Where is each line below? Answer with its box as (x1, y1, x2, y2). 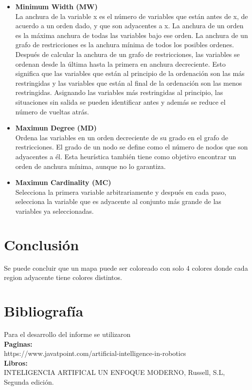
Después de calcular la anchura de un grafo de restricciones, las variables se (15, 49, 240, 59)
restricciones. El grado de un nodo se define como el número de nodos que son (15, 142, 248, 152)
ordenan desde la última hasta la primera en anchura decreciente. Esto (15, 58, 226, 69)
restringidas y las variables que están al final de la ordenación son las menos (15, 77, 242, 88)
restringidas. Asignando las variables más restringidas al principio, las (15, 87, 223, 97)
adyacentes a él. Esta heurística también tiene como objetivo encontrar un (15, 151, 236, 161)
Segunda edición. (4, 376, 54, 387)
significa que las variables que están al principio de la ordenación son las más (15, 68, 245, 78)
